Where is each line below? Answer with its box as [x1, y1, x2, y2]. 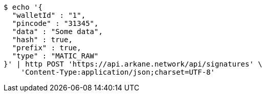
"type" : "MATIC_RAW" [12, 52, 99, 60]
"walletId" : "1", [12, 11, 86, 19]
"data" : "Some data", [12, 27, 103, 36]
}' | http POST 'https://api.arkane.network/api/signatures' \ [4, 60, 262, 68]
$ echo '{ [4, 3, 42, 11]
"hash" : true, [12, 36, 73, 44]
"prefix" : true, [12, 44, 81, 52]
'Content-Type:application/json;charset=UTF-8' [20, 68, 215, 76]
